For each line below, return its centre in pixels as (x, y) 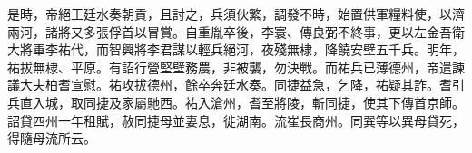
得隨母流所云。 (52, 138)
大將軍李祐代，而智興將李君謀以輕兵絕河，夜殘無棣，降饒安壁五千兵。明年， (236, 49)
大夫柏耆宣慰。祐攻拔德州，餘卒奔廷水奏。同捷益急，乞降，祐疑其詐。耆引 (242, 85)
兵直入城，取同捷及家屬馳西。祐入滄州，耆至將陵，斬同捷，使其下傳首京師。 (236, 102)
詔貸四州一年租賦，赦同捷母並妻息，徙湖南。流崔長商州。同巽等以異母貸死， (236, 120)
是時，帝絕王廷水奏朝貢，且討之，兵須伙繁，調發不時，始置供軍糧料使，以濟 (236, 14)
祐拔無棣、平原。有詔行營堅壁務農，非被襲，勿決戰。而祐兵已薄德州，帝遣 (230, 67)
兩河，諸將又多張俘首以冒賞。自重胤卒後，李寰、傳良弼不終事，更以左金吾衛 (236, 31)
